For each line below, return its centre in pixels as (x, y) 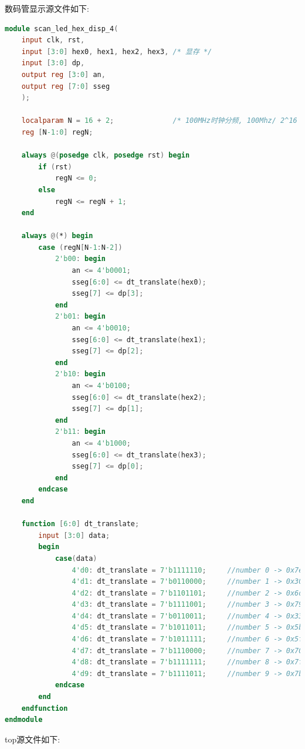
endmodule (24, 720)
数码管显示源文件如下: (47, 8)
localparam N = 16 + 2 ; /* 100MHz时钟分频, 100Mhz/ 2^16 (159, 121)
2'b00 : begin (80, 259)
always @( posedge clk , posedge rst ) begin (106, 156)
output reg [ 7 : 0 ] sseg (66, 86)
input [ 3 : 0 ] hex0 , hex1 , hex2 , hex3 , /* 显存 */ (117, 51)
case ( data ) (76, 558)
